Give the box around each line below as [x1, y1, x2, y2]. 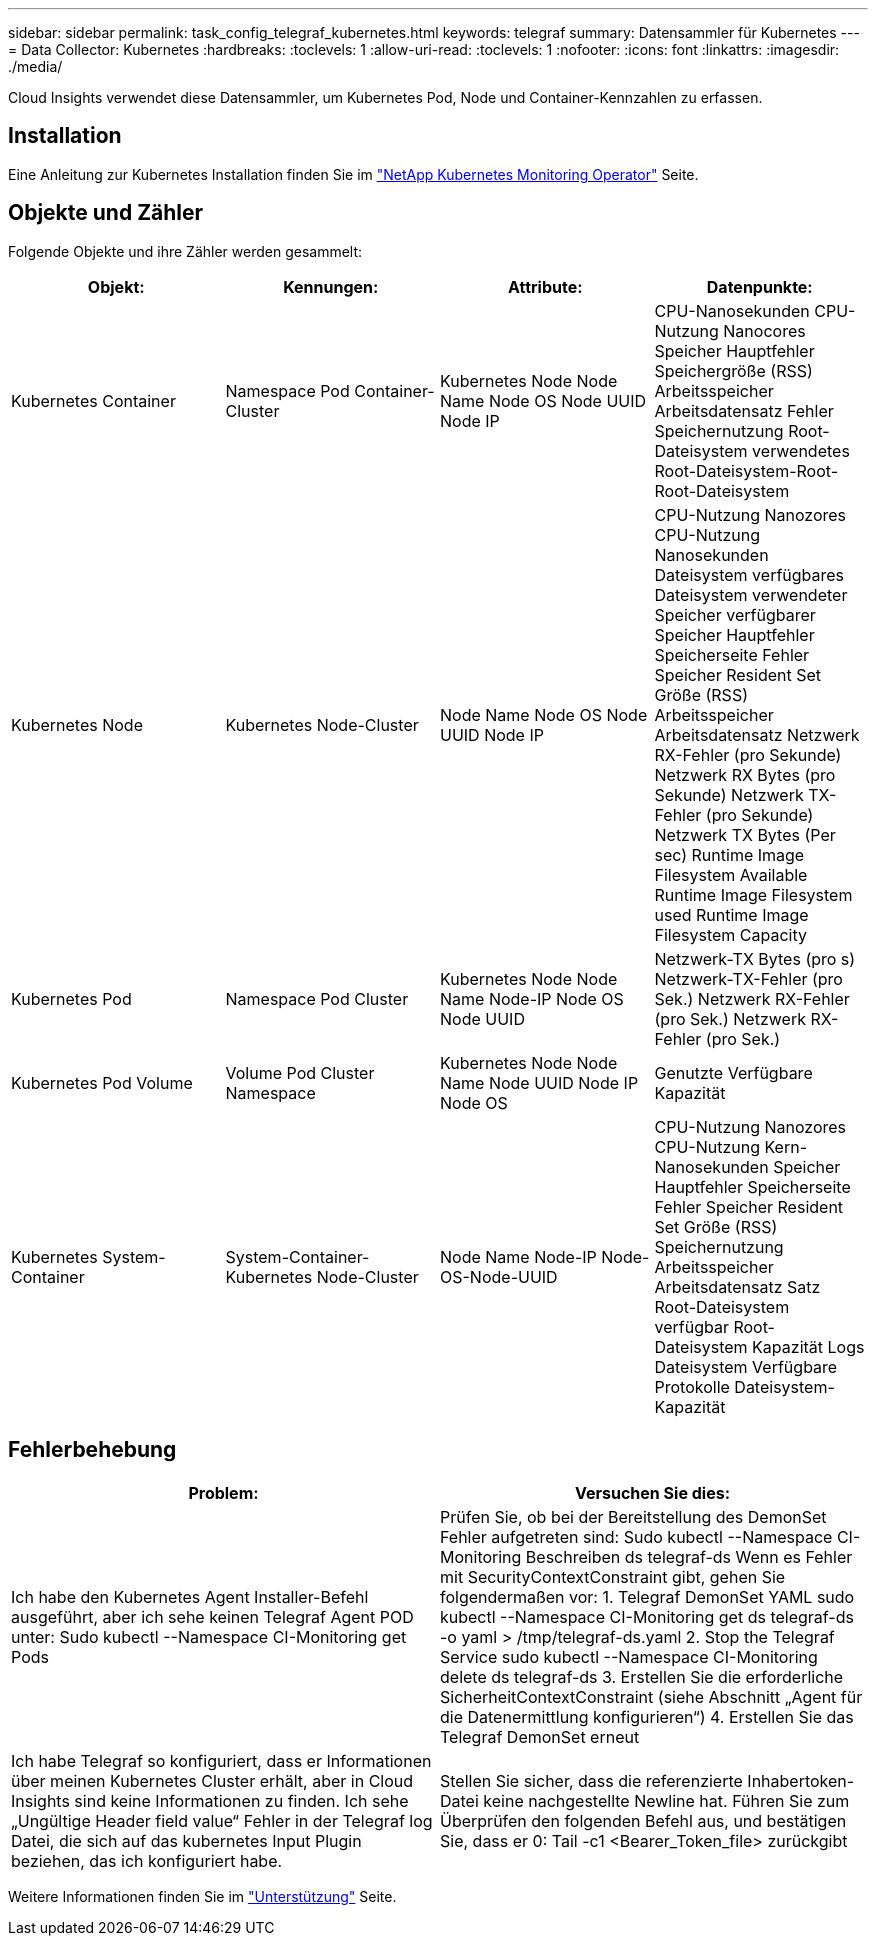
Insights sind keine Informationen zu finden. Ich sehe [11, 1790, 409, 1811]
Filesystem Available [654, 864, 808, 885]
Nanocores [723, 320, 806, 341]
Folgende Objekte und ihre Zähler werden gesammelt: [8, 242, 363, 260]
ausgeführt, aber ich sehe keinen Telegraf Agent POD [11, 1606, 414, 1627]
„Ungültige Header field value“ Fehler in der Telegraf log [11, 1810, 433, 1831]
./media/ [8, 58, 63, 75]
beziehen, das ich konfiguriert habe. [11, 1850, 283, 1871]
